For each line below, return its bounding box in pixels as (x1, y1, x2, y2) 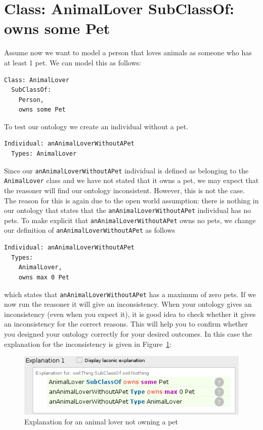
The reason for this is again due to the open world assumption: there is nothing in (4, 195, 259, 205)
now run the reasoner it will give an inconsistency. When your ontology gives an (4, 299, 252, 309)
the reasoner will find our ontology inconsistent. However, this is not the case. (4, 185, 245, 195)
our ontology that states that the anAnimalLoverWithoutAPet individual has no (4, 205, 251, 216)
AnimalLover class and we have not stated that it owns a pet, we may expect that (4, 175, 259, 186)
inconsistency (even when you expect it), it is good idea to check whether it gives (4, 308, 256, 319)
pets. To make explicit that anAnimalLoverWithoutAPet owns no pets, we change (4, 214, 256, 225)
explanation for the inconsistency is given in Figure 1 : (4, 338, 172, 349)
